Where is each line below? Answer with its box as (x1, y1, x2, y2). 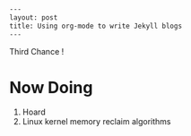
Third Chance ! (9, 46, 65, 56)
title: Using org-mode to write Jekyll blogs (9, 21, 182, 30)
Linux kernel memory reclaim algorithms (22, 116, 171, 127)
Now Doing (9, 77, 93, 98)
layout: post (9, 13, 58, 22)
